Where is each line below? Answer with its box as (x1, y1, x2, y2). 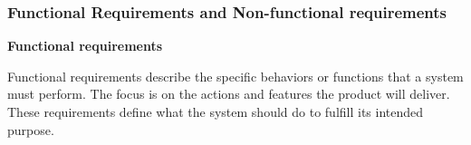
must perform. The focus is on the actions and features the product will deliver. (7, 84, 450, 103)
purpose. (7, 120, 54, 139)
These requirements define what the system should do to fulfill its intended (7, 102, 424, 121)
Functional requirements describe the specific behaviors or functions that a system (7, 66, 464, 85)
